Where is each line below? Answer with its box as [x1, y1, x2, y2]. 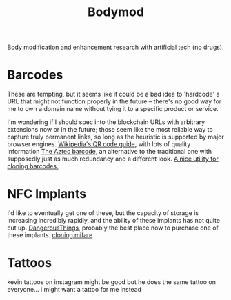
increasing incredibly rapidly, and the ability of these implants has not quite [7, 217, 221, 225]
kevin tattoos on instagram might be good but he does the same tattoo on [7, 278, 216, 286]
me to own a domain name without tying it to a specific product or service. [7, 105, 219, 113]
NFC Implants [7, 186, 87, 202]
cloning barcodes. [7, 162, 59, 170]
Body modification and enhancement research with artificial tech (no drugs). [7, 43, 224, 52]
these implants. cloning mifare [7, 231, 93, 239]
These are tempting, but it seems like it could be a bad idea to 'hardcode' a [7, 90, 220, 99]
